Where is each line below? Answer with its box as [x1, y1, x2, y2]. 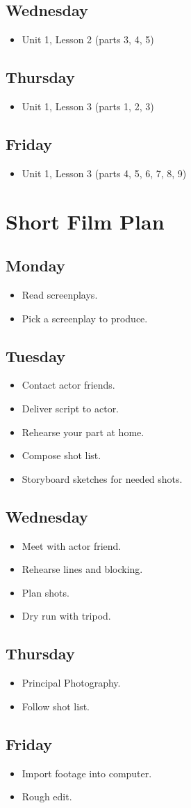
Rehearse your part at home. [22, 424, 144, 439]
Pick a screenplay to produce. [22, 311, 148, 325]
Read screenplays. [22, 287, 98, 301]
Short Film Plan [6, 207, 165, 235]
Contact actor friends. [22, 377, 115, 392]
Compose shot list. [22, 448, 101, 463]
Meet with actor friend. [22, 538, 122, 553]
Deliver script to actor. [22, 401, 119, 415]
